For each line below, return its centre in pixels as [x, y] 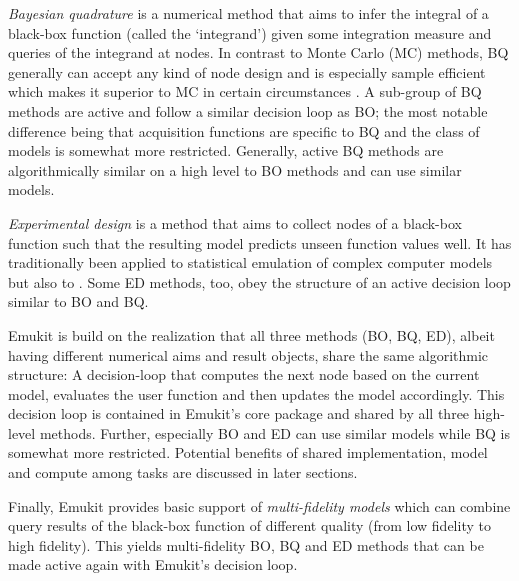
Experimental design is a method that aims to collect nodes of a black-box [235, 222]
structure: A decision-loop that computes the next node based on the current [244, 374]
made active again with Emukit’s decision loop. [153, 564]
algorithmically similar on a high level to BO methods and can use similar [235, 169]
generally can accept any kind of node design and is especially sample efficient [247, 71]
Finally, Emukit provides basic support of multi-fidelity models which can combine [259, 505]
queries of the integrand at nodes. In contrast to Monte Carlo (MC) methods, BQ [258, 52]
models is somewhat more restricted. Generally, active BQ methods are [226, 150]
